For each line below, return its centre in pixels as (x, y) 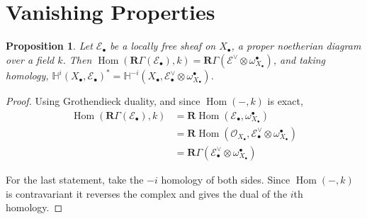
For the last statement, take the (75, 179)
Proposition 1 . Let (49, 46)
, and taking (299, 59)
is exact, (285, 101)
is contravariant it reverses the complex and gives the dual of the (147, 193)
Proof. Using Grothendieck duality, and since (103, 101)
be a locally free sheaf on (163, 46)
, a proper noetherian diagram (296, 46)
